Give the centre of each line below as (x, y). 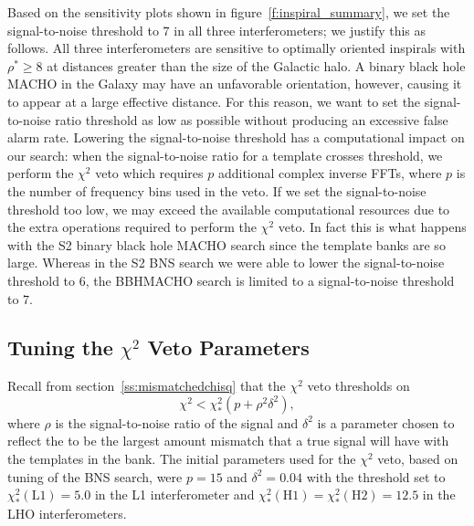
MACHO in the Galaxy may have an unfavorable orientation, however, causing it (235, 84)
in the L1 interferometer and (174, 494)
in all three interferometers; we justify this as (300, 30)
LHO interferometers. (67, 514)
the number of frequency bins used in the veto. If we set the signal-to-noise (217, 190)
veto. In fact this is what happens (372, 227)
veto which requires (149, 173)
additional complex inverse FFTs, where (330, 173)
